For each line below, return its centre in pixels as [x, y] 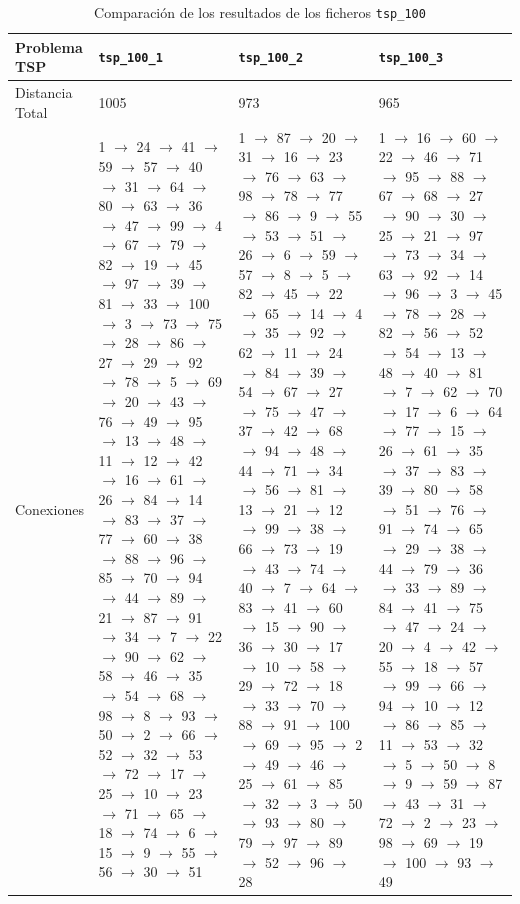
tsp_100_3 [411, 58]
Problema [49, 46]
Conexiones [49, 508]
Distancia [44, 92]
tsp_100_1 [130, 58]
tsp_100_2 [271, 58]
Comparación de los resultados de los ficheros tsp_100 [260, 12]
